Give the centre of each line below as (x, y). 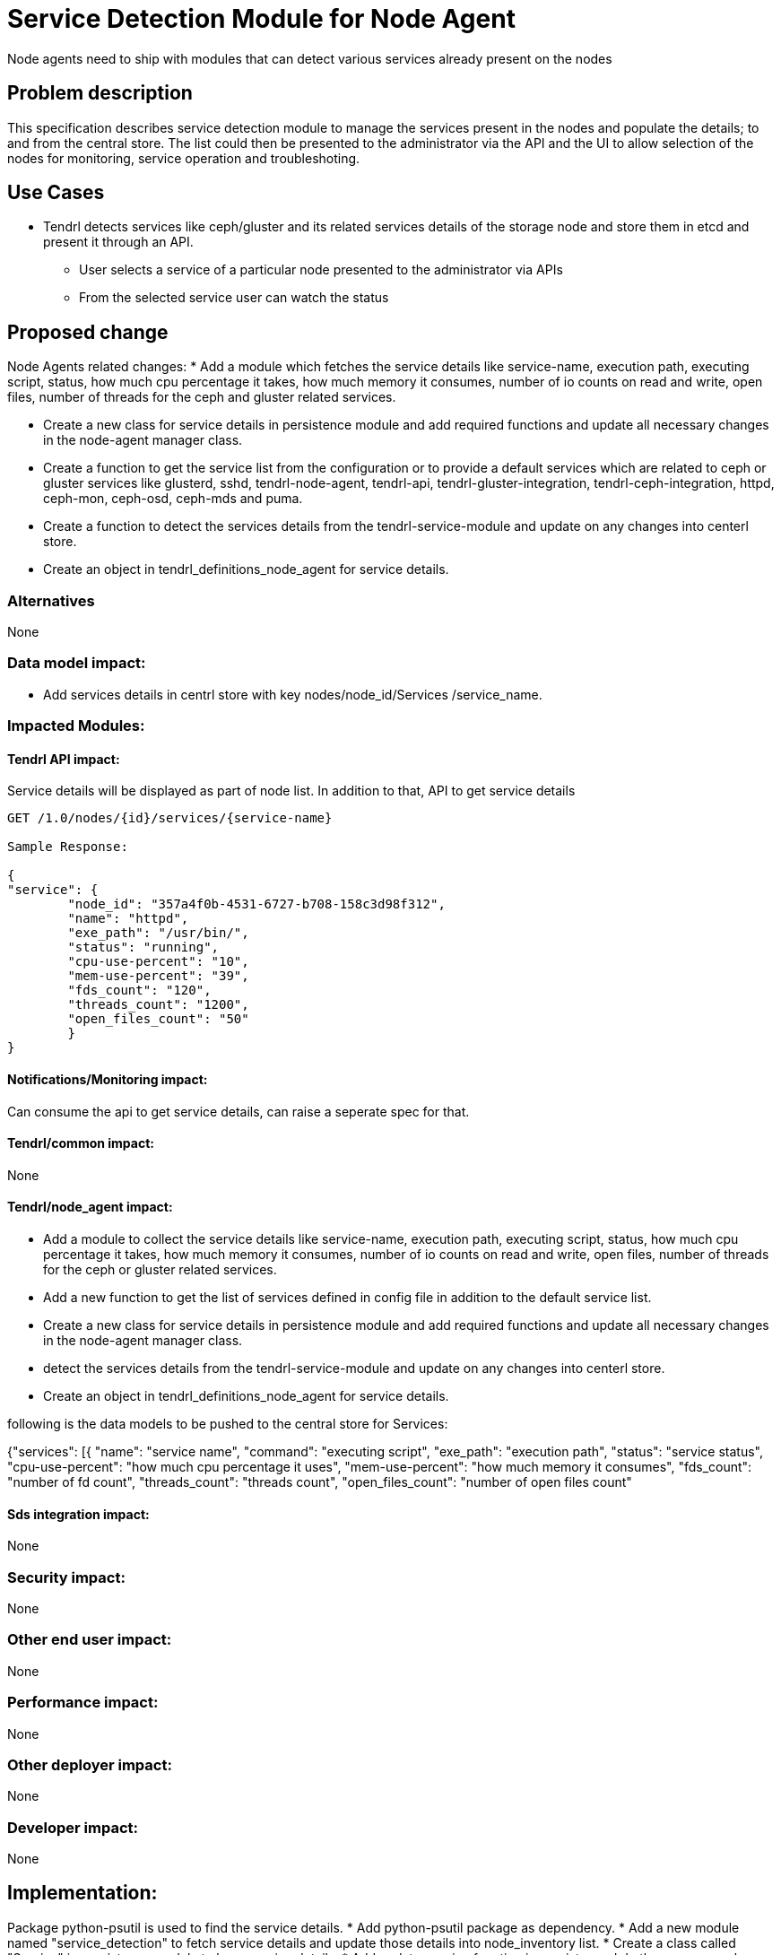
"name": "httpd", (128, 919)
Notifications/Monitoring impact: (108, 1079)
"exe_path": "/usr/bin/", (158, 933)
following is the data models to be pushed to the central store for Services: (228, 1424)
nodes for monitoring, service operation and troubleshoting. (184, 158)
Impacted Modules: (76, 726)
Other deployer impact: (90, 1764)
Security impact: (66, 1577)
